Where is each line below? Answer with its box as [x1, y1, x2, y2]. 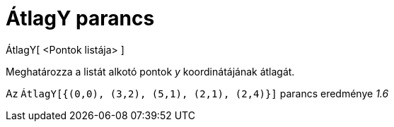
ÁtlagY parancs [6, 6, 155, 30]
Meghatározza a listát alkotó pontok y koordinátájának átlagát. [6, 65, 295, 78]
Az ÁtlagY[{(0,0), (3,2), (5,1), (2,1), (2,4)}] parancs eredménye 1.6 [6, 87, 389, 99]
